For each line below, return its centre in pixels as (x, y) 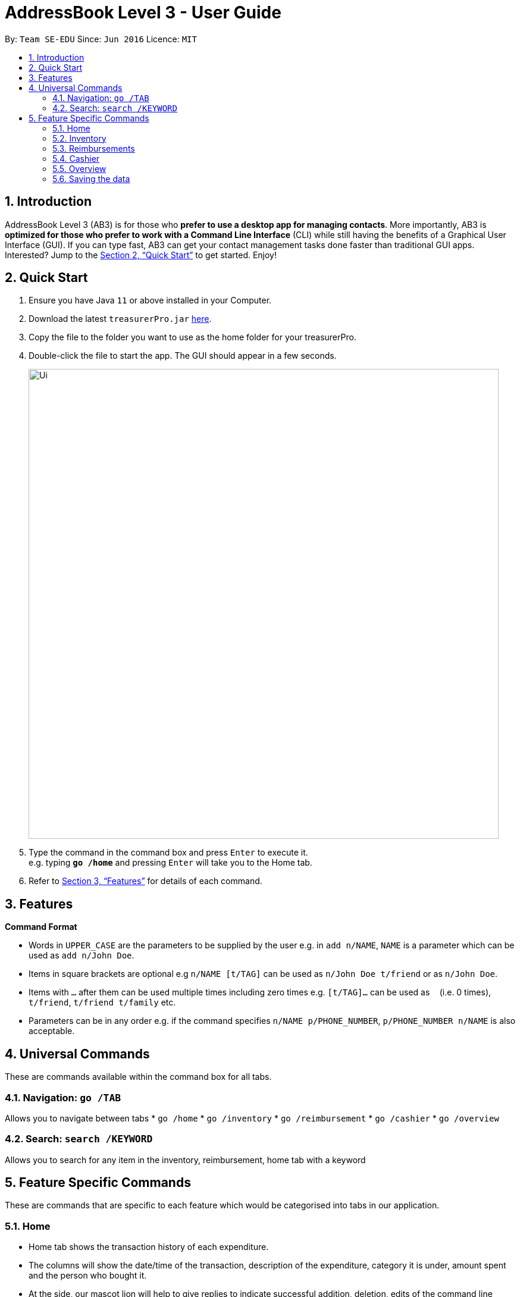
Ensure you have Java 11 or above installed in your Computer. (150, 300)
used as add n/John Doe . (82, 955)
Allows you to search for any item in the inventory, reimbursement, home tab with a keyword (185, 1160)
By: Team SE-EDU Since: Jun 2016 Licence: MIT (101, 39)
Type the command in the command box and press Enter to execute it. (168, 853)
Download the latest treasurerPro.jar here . (120, 319)
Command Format (41, 927)
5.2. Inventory (79, 138)
